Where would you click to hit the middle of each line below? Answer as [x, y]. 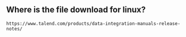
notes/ [14, 29]
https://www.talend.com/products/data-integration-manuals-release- [93, 23]
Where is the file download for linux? [76, 10]
